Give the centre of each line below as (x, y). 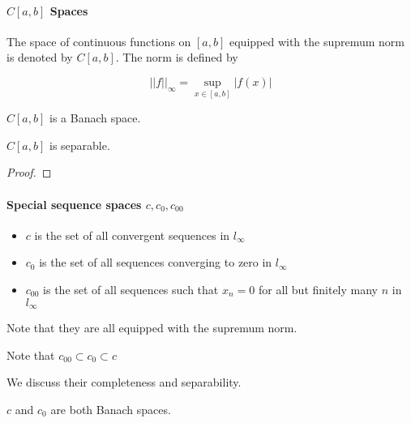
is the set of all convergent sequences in (132, 235)
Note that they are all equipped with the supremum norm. (152, 328)
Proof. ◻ (29, 172)
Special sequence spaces (74, 204)
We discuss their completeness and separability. (124, 382)
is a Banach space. (95, 118)
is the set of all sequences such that (131, 289)
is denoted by (40, 57)
